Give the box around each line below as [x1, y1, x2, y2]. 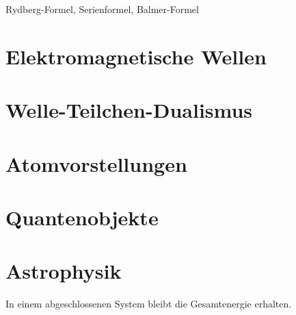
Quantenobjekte [5, 203, 159, 231]
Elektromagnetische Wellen [5, 42, 267, 70]
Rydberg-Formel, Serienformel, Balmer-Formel [5, 2, 199, 16]
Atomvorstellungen [5, 149, 187, 177]
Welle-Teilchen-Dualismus [5, 96, 253, 124]
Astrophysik [5, 257, 122, 285]
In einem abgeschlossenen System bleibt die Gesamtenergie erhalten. [5, 297, 292, 311]
